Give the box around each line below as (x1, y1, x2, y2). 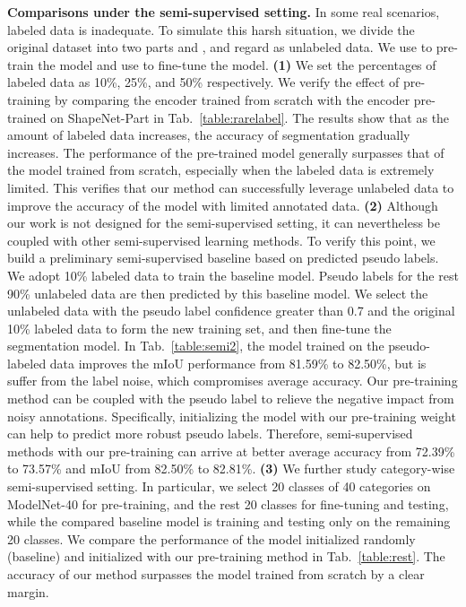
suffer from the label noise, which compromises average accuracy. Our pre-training (7, 371, 458, 390)
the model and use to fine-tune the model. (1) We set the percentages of (38, 55, 436, 74)
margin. (7, 582, 49, 601)
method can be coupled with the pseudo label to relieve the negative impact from (7, 389, 454, 408)
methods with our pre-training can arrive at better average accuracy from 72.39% (7, 441, 455, 460)
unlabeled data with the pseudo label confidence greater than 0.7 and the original (7, 301, 455, 320)
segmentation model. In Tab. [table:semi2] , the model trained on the (7, 336, 384, 355)
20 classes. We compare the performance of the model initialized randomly (7, 529, 416, 548)
